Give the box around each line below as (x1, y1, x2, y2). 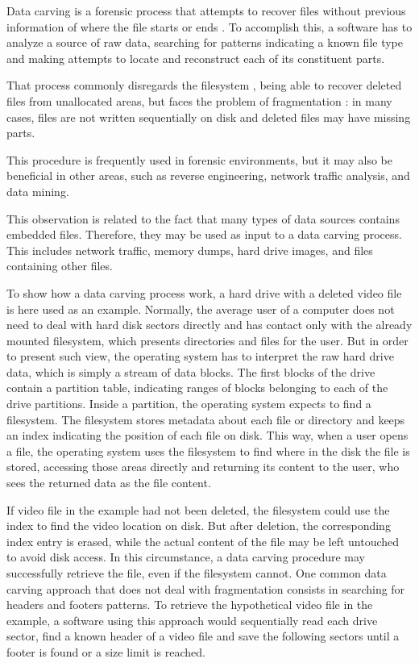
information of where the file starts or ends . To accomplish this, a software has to (6, 18, 413, 35)
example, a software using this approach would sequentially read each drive (6, 611, 378, 628)
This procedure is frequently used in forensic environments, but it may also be (6, 151, 392, 168)
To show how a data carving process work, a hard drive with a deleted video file (6, 284, 402, 301)
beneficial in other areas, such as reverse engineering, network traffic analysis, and (6, 167, 410, 184)
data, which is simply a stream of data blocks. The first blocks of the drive (6, 363, 375, 380)
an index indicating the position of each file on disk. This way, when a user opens (6, 427, 409, 444)
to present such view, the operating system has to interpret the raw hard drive (6, 348, 394, 365)
